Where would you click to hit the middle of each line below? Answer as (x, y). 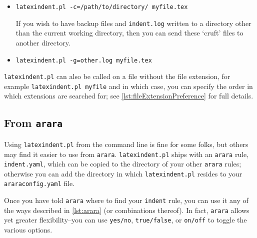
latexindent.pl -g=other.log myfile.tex (84, 60)
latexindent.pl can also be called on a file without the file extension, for (117, 76)
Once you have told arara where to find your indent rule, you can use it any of (126, 200)
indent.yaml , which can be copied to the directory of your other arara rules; (123, 164)
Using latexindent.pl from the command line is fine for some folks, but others (126, 144)
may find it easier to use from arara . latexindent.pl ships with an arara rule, (126, 154)
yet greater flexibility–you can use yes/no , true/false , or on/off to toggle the (125, 220)
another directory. (43, 42)
